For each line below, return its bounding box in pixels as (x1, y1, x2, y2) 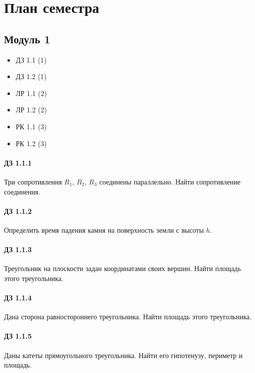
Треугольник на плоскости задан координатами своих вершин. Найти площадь (4, 263, 241, 274)
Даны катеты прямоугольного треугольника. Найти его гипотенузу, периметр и (4, 350, 243, 360)
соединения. (4, 186, 41, 196)
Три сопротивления (4, 176, 62, 186)
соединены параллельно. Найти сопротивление (99, 176, 241, 186)
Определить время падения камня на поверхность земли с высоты (4, 224, 204, 235)
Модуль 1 (4, 31, 51, 46)
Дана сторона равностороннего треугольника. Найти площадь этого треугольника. (4, 311, 252, 322)
